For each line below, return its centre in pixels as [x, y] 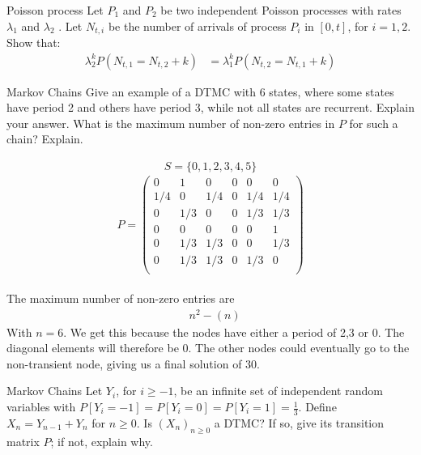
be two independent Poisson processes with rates [281, 10]
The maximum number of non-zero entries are [121, 298]
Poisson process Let [55, 10]
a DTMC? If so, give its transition [299, 422]
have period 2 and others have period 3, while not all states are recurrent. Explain [210, 107]
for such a [374, 123]
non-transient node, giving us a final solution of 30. [133, 363]
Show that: [34, 43]
